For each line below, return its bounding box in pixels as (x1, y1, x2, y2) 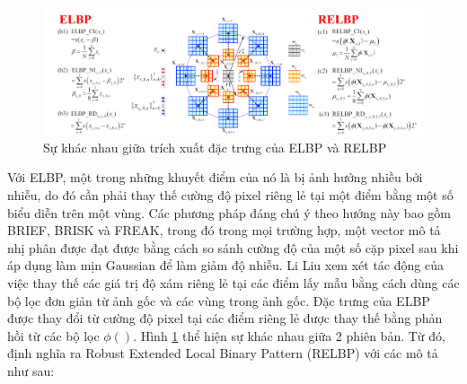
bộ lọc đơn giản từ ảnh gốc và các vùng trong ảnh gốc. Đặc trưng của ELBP (7, 291, 430, 310)
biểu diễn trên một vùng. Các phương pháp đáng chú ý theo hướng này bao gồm (7, 203, 451, 222)
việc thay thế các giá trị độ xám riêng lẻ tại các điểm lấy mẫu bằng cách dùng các (7, 274, 460, 292)
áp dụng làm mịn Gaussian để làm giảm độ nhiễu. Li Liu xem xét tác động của (7, 256, 444, 275)
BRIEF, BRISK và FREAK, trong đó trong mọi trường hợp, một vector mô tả (7, 221, 441, 240)
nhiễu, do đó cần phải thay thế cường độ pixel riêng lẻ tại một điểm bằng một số (7, 186, 454, 205)
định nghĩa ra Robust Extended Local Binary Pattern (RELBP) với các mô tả (7, 344, 438, 362)
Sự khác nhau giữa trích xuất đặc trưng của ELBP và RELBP (43, 137, 387, 156)
